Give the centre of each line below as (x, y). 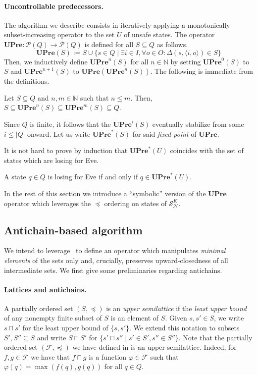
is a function (108, 356)
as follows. (172, 44)
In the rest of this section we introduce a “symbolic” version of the (105, 193)
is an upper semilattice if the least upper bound (176, 308)
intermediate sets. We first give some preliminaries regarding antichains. (113, 270)
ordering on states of (135, 203)
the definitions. (27, 81)
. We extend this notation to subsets (184, 328)
